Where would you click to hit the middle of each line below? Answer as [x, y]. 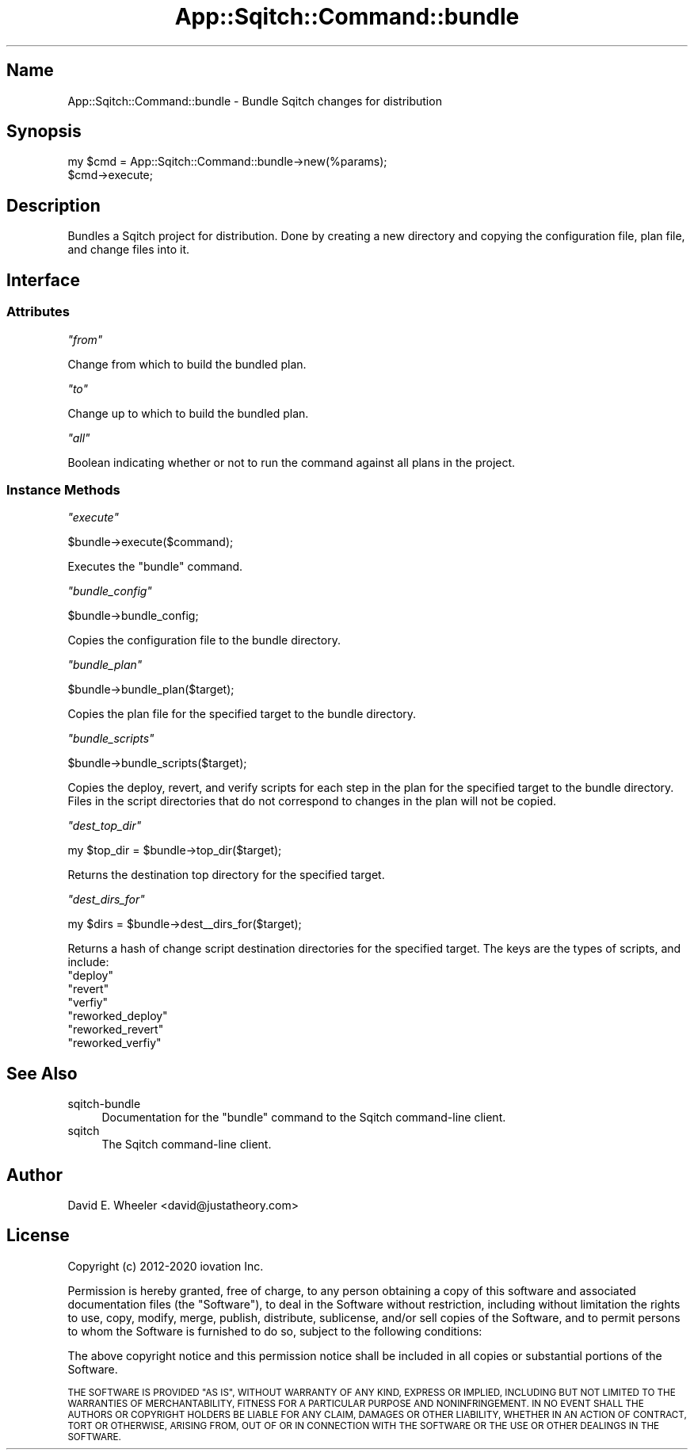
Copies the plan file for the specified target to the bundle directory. [242, 714]
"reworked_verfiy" [114, 1043]
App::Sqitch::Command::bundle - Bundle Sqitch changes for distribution [255, 101]
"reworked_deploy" [118, 1016]
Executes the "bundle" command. [155, 567]
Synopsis [44, 132]
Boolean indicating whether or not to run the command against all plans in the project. [292, 462]
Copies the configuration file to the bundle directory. [204, 640]
